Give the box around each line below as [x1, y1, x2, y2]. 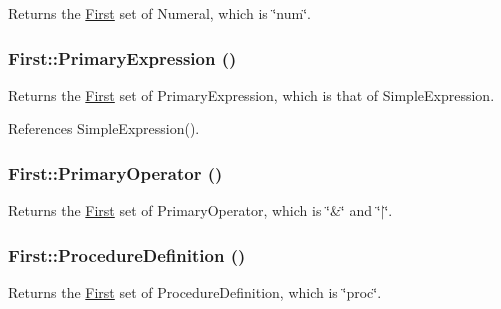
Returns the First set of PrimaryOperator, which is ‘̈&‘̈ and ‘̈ [8, 200, 381, 221]
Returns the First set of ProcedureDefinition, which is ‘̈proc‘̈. [8, 282, 382, 303]
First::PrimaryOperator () [8, 160, 223, 185]
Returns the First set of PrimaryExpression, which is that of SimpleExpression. [8, 84, 495, 105]
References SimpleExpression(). [8, 118, 200, 139]
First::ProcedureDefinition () [8, 242, 246, 267]
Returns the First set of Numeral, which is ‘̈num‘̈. [8, 3, 311, 23]
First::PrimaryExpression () [8, 45, 237, 70]
